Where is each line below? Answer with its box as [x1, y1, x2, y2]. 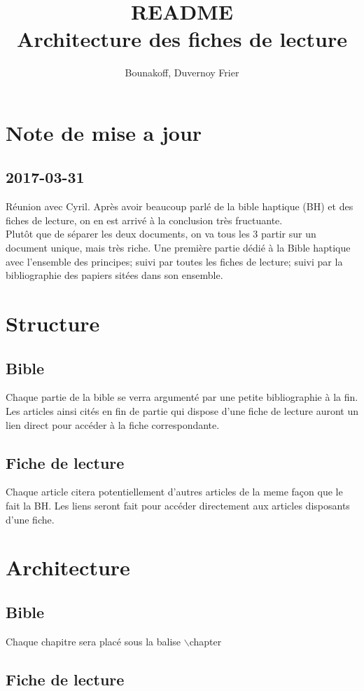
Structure [6, 309, 100, 338]
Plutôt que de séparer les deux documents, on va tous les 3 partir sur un [6, 226, 316, 241]
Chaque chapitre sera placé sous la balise [6, 634, 181, 648]
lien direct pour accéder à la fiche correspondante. [6, 417, 220, 432]
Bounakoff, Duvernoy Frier [125, 65, 239, 80]
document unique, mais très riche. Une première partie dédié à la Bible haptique [6, 240, 351, 255]
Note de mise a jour [6, 118, 202, 146]
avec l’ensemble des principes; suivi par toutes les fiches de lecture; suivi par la [6, 254, 343, 268]
